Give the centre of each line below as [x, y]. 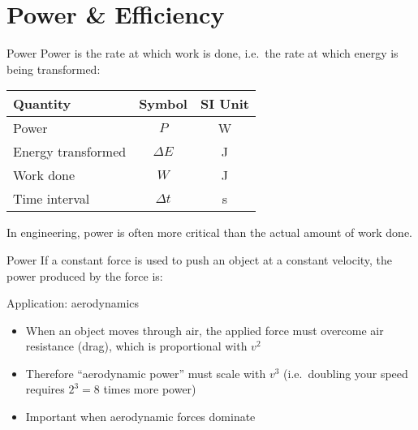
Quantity [42, 104]
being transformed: [54, 69]
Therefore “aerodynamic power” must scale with [146, 373]
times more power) [150, 389]
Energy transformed [70, 152]
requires [45, 389]
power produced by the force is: [85, 275]
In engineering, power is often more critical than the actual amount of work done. [209, 232]
